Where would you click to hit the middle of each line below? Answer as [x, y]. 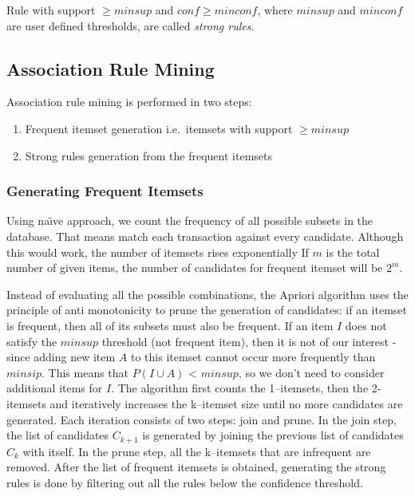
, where [275, 10]
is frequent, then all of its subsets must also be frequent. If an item [170, 325]
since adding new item [61, 357]
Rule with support [51, 10]
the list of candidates [58, 435]
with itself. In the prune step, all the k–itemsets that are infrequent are [197, 451]
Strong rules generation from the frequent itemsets [148, 155]
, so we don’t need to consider [311, 372]
